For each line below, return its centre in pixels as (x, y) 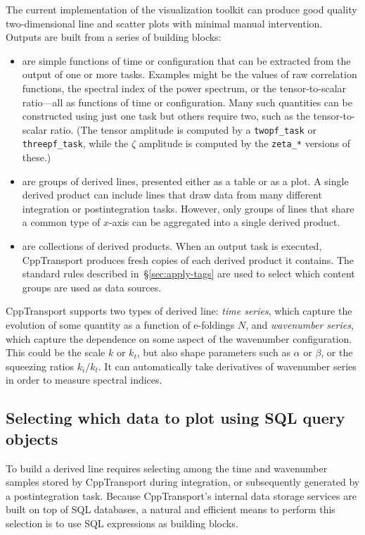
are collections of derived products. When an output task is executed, (172, 246)
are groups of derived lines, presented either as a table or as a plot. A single (185, 181)
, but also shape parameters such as (213, 352)
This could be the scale (56, 352)
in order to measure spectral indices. (84, 380)
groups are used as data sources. (92, 287)
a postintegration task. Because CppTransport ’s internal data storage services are (181, 495)
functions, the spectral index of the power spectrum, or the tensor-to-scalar (184, 88)
